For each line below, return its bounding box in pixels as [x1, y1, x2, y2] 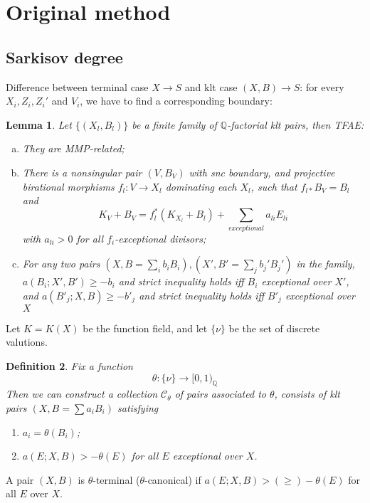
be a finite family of [132, 117, 217, 132]
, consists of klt [274, 386, 340, 401]
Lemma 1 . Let [6, 117, 72, 132]
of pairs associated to [174, 386, 266, 401]
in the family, [296, 256, 355, 271]
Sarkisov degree [6, 46, 123, 68]
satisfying [117, 400, 159, 415]
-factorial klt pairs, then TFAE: [227, 117, 364, 132]
